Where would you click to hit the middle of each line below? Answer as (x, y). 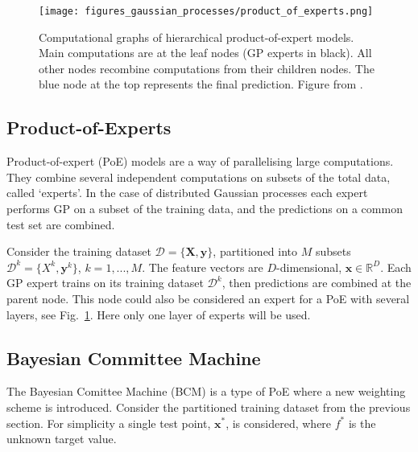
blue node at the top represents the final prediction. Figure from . (201, 84)
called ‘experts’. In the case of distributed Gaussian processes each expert (187, 193)
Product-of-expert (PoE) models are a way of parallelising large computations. (200, 161)
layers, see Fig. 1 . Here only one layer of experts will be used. (159, 314)
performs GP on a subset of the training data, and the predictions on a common (205, 209)
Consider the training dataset (79, 251)
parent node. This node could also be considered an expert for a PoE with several (208, 298)
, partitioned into (255, 251)
